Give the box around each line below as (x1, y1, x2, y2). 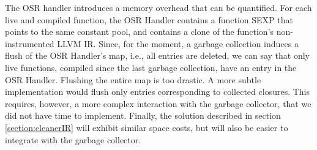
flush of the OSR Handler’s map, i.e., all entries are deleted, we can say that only (5, 49, 310, 62)
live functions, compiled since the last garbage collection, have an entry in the (5, 61, 297, 73)
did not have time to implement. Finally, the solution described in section (5, 109, 281, 122)
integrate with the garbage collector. (5, 133, 141, 146)
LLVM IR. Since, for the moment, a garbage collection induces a (57, 37, 299, 50)
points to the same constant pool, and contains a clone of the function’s (5, 25, 274, 38)
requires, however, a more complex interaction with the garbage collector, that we (5, 97, 311, 110)
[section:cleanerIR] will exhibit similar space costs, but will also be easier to (5, 121, 288, 133)
